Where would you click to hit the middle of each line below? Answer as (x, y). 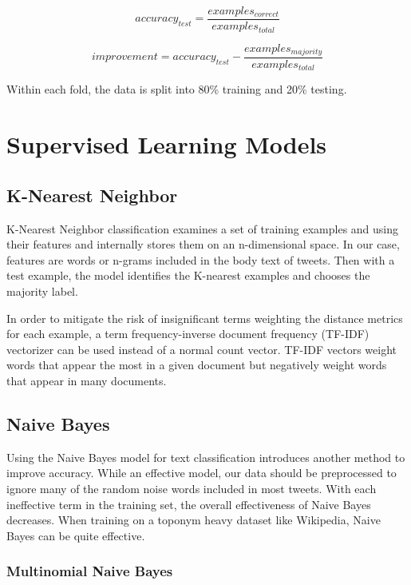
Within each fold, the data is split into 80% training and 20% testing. (177, 89)
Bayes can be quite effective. (76, 535)
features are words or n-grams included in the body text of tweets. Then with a (201, 259)
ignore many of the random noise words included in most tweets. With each (192, 488)
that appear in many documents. (87, 380)
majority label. (42, 291)
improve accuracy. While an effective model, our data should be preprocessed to (202, 473)
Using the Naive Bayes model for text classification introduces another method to (206, 457)
